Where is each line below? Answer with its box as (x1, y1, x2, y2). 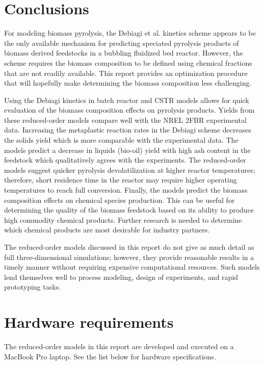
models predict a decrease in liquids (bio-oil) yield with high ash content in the (4, 144, 251, 155)
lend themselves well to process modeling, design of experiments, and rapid (4, 271, 239, 282)
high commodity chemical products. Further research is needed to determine (4, 214, 242, 225)
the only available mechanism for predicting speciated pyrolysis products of (4, 37, 239, 48)
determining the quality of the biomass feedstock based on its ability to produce (4, 204, 254, 215)
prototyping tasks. (4, 281, 61, 292)
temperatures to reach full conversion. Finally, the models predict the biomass (4, 185, 248, 195)
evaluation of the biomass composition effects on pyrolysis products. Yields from (4, 105, 255, 115)
